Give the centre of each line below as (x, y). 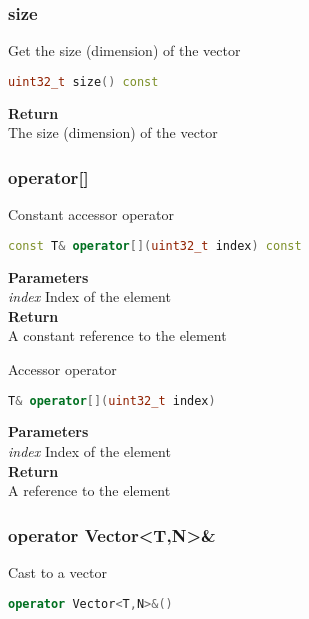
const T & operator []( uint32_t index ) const (155, 245)
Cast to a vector (57, 572)
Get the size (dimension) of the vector (124, 50)
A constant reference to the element (117, 335)
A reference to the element (89, 490)
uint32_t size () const (83, 81)
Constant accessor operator (91, 214)
